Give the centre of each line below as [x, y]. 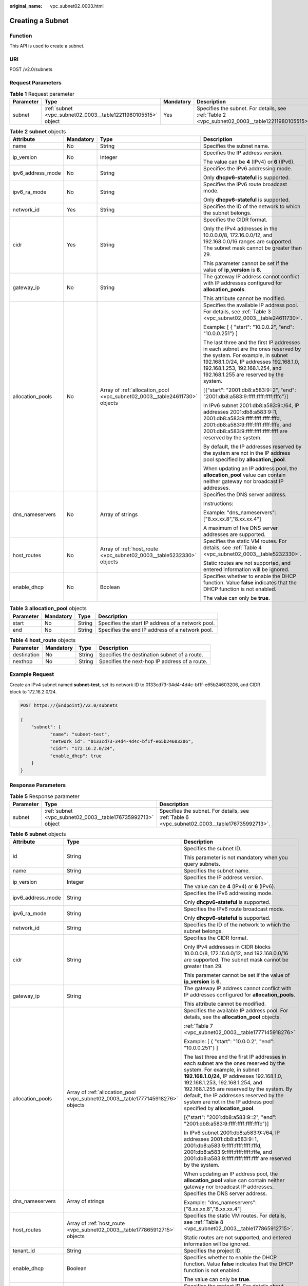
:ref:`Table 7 [198, 1026]
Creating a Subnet [39, 21]
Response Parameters [38, 785]
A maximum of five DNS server [240, 528]
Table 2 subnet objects [38, 131]
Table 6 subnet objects [38, 834]
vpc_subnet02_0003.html [77, 6]
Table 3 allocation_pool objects [48, 609]
